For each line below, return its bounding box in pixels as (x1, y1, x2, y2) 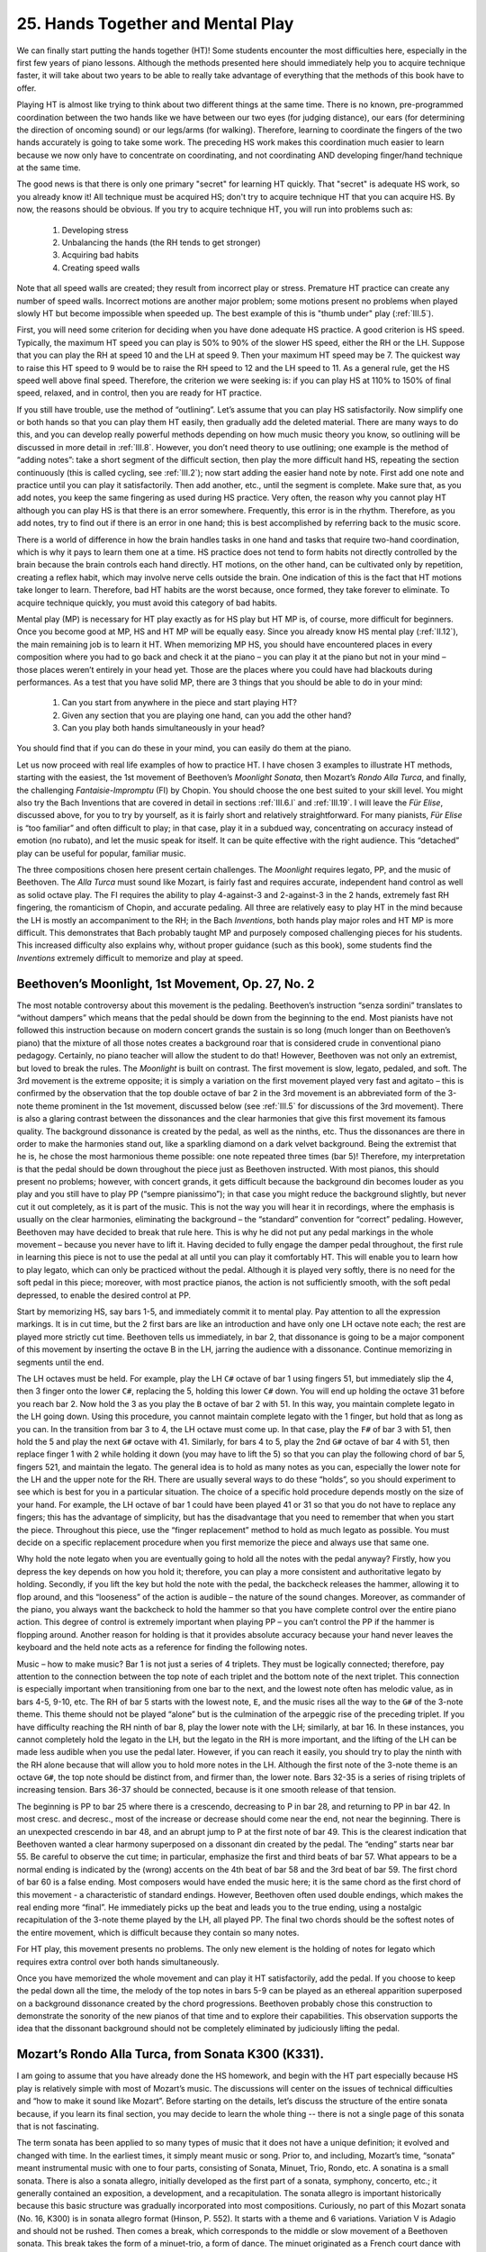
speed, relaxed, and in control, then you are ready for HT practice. (16, 387, 263, 398)
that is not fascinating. (16, 2120, 99, 2131)
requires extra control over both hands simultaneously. (16, 1956, 220, 1967)
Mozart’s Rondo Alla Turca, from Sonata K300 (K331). (16, 2047, 324, 2062)
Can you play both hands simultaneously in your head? (61, 722, 265, 733)
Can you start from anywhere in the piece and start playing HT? (61, 697, 297, 708)
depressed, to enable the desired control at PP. (16, 1289, 192, 1301)
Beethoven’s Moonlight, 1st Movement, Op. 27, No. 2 (16, 976, 315, 991)
